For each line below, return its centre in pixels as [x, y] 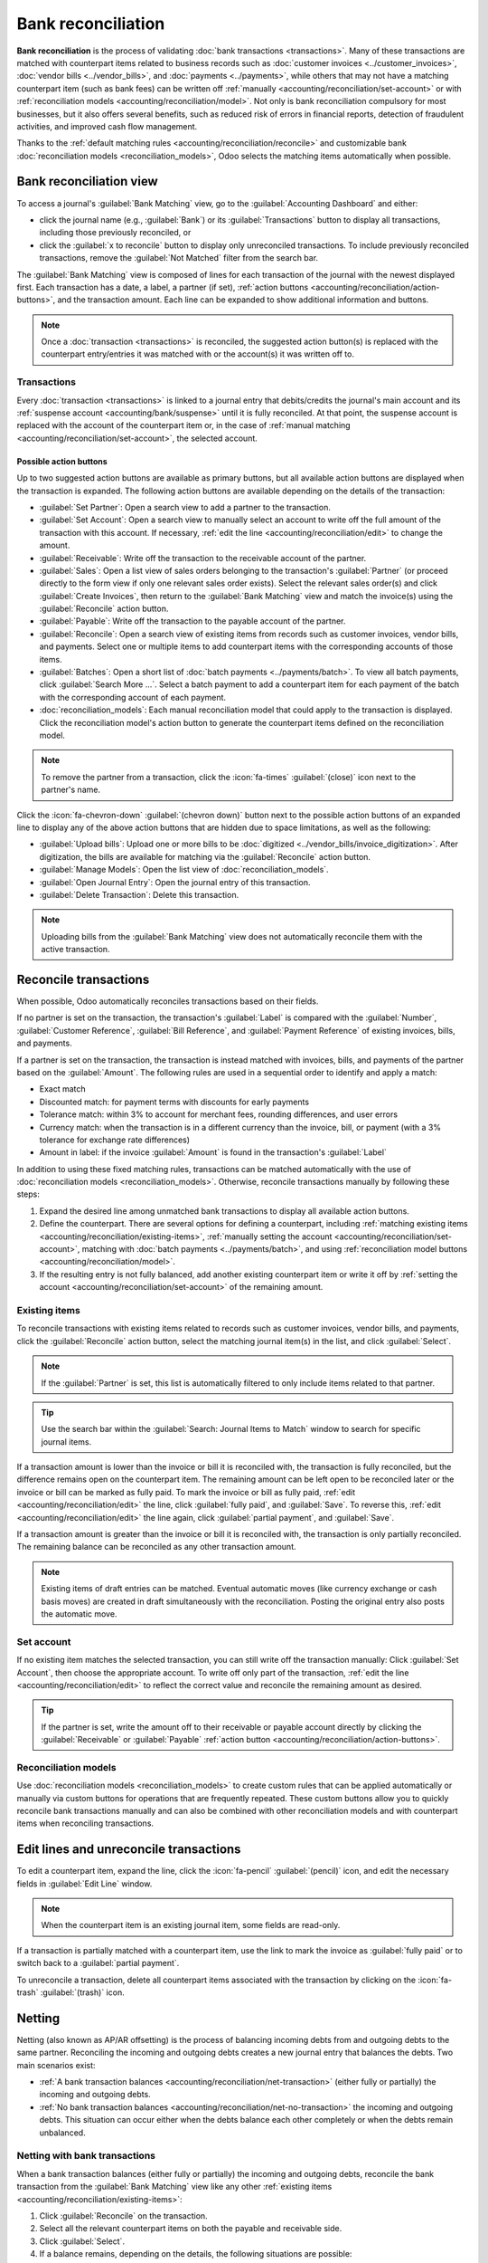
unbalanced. [62, 2133]
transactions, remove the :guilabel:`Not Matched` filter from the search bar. [179, 258]
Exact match [62, 1089]
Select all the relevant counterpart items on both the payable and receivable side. [191, 2229]
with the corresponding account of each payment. [132, 697]
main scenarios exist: [56, 2065]
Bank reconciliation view [87, 181]
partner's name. [71, 790]
